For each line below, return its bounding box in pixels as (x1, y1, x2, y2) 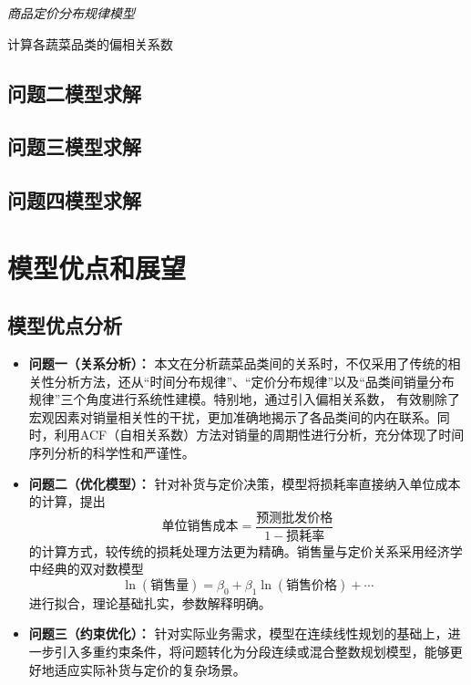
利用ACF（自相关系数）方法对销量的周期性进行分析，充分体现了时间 (54, 425, 465, 444)
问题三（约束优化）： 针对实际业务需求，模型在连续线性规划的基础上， (28, 624, 448, 643)
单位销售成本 (161, 520, 239, 534)
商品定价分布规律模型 (7, 4, 135, 22)
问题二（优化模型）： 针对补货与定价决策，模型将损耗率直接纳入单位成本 (28, 473, 461, 493)
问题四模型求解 (7, 186, 141, 214)
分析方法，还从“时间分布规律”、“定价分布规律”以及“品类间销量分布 (54, 371, 455, 390)
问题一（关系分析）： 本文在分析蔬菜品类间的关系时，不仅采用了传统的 (28, 354, 448, 373)
